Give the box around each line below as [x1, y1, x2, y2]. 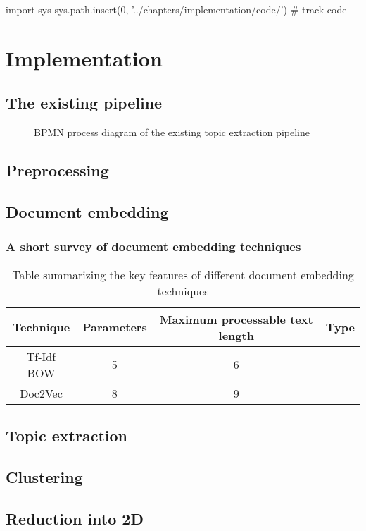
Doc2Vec [20, 384, 63, 401]
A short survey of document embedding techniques [6, 238, 301, 255]
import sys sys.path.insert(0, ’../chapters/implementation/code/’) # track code [6, 2, 347, 16]
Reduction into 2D [6, 507, 144, 529]
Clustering [6, 465, 83, 487]
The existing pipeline [6, 92, 163, 114]
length [218, 326, 254, 343]
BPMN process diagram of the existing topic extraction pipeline [34, 125, 310, 140]
